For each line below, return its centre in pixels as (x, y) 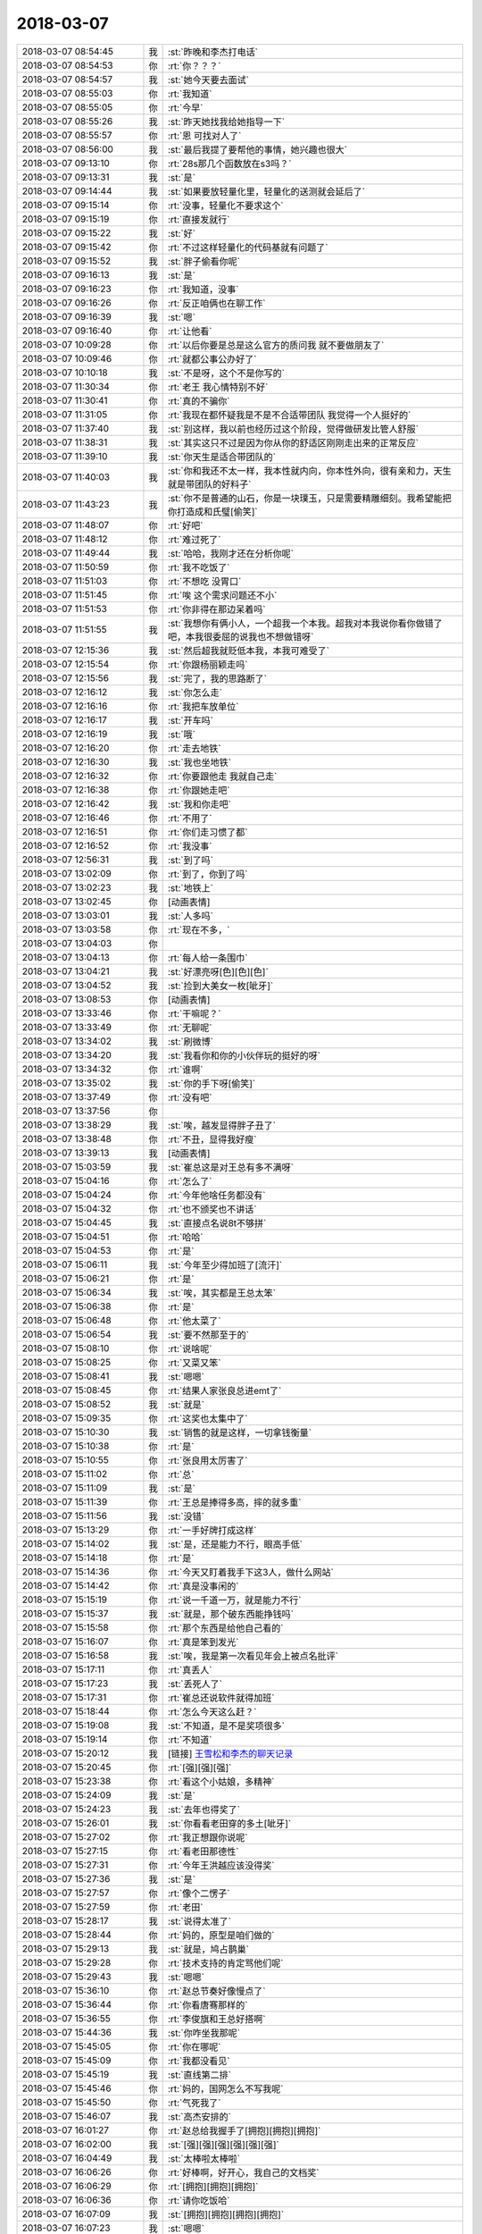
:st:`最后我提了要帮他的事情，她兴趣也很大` (258, 149)
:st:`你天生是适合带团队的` (222, 457)
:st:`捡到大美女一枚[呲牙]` (220, 986)
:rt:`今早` (185, 107)
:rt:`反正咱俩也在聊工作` (216, 303)
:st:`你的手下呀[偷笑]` (212, 1083)
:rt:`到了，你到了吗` (208, 874)
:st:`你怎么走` (195, 693)
